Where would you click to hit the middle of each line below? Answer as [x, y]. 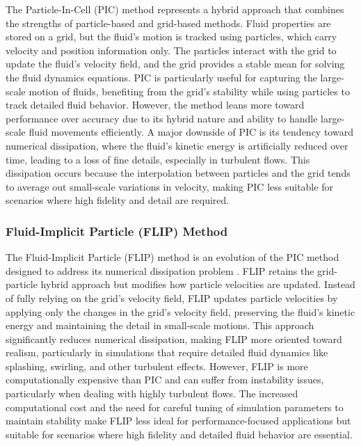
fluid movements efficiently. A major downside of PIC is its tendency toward [191, 132]
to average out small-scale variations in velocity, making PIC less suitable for [169, 186]
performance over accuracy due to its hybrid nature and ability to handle [162, 118]
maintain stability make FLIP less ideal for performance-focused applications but [178, 421]
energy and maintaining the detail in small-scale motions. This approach [160, 325]
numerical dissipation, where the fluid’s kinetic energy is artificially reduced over [177, 145]
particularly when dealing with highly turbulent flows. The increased [152, 393]
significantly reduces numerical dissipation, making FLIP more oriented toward [174, 339]
